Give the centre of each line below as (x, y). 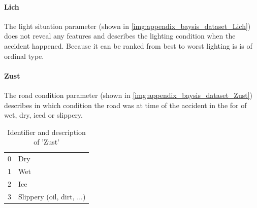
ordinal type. (24, 56)
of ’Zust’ (47, 142)
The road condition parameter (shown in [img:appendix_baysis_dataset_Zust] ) (128, 95)
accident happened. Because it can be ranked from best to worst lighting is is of (128, 45)
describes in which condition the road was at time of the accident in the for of (125, 105)
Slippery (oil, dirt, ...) (52, 196)
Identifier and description (46, 132)
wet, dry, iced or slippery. (43, 115)
